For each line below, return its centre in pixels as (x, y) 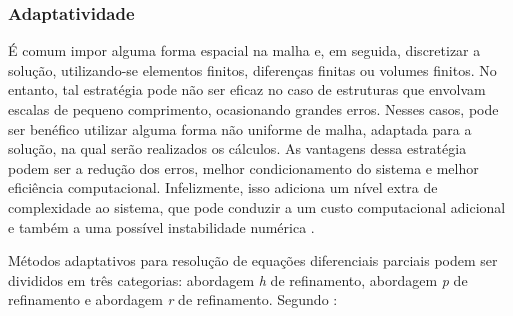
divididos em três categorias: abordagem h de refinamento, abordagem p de (238, 279)
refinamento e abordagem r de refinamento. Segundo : (173, 299)
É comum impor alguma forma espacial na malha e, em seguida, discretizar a (244, 50)
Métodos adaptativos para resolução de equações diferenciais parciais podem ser (253, 260)
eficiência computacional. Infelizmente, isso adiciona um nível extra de (223, 187)
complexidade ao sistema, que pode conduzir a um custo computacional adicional (257, 206)
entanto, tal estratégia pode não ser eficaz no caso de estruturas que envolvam (247, 89)
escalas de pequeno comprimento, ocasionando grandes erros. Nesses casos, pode (253, 109)
